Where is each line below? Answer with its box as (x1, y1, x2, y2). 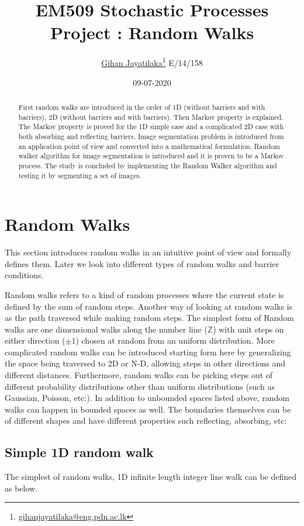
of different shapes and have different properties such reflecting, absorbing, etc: (5, 414, 287, 427)
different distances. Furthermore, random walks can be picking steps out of (5, 369, 273, 381)
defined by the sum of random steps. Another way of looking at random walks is (5, 300, 293, 312)
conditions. (5, 269, 44, 281)
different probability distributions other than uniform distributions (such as (5, 380, 275, 392)
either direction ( (5, 334, 65, 347)
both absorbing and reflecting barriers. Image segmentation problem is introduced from (18, 131, 284, 141)
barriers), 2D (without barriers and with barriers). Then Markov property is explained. (18, 112, 284, 122)
